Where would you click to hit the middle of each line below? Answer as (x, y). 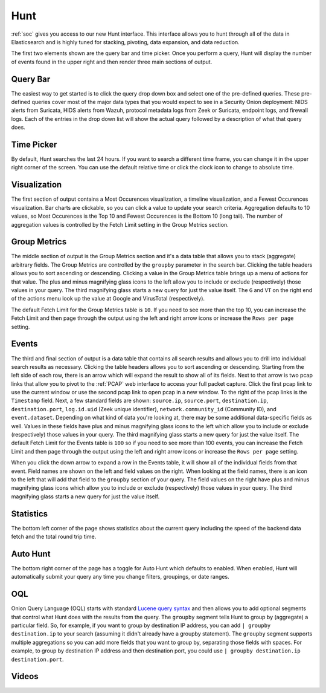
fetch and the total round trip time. (54, 537)
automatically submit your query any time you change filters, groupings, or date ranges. (120, 577)
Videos (25, 676)
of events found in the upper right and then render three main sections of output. (112, 62)
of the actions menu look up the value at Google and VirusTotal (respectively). (108, 299)
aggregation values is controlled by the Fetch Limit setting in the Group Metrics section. (120, 224)
